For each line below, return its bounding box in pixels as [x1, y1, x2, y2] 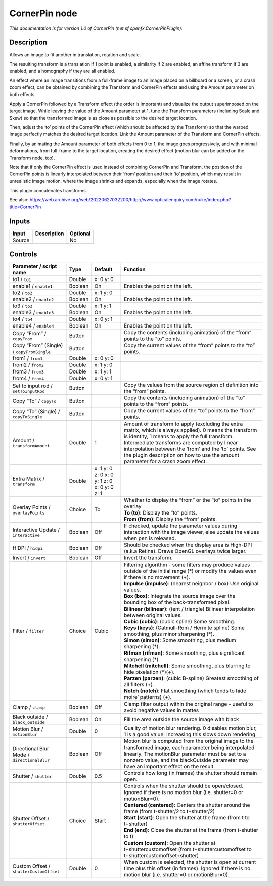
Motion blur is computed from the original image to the [124, 738, 254, 745]
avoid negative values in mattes [124, 707, 199, 714]
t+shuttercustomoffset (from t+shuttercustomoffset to [124, 846, 252, 853]
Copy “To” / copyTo [12, 397, 57, 404]
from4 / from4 [12, 375, 44, 382]
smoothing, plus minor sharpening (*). [124, 631, 214, 638]
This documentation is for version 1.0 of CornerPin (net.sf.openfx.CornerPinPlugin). [9, 25, 183, 31]
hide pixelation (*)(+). [124, 669, 175, 676]
